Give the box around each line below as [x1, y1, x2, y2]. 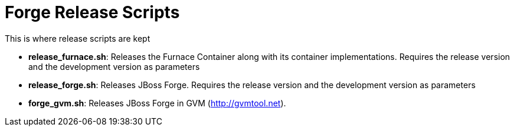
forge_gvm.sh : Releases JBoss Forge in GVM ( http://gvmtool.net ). [28, 98, 286, 108]
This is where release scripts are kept [5, 33, 150, 43]
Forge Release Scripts [5, 2, 180, 22]
